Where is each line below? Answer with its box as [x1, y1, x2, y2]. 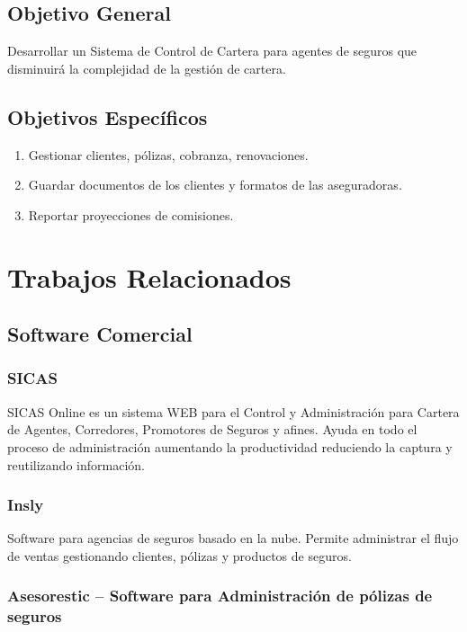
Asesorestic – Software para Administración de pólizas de [7, 584, 433, 607]
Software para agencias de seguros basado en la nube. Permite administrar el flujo [7, 529, 459, 547]
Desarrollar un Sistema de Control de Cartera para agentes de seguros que [7, 41, 418, 60]
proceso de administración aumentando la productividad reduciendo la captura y [7, 437, 453, 456]
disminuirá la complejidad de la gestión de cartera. [7, 58, 286, 77]
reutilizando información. [7, 455, 145, 474]
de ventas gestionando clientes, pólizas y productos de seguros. [7, 546, 352, 565]
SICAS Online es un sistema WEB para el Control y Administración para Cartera [7, 402, 460, 421]
